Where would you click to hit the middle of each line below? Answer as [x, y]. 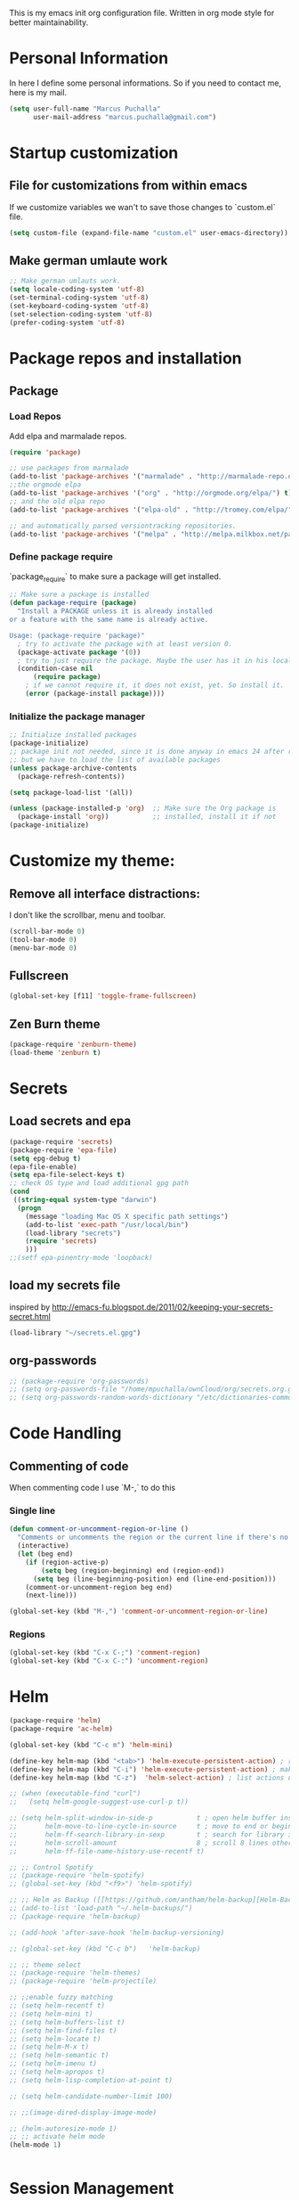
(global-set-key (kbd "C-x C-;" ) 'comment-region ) [105, 1653]
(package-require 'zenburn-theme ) [73, 1045]
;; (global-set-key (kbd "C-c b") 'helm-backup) [105, 1949]
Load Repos [35, 416]
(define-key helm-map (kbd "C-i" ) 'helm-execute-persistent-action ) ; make [153, 1769]
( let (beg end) [45, 1554]
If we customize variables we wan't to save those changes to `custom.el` [142, 207]
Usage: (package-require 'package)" [77, 635]
